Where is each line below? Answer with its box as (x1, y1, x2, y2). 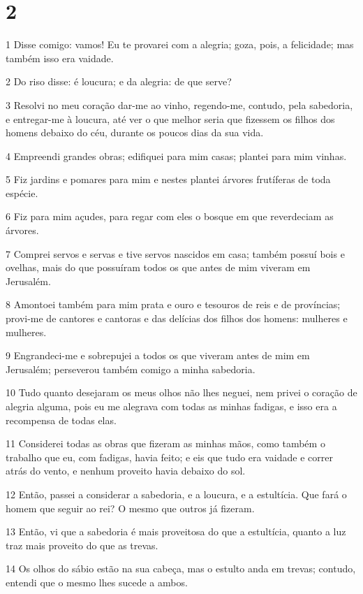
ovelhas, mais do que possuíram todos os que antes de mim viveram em (6, 260, 311, 275)
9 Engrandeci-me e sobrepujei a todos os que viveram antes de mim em (6, 348, 310, 363)
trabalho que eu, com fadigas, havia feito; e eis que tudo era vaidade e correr (6, 449, 333, 464)
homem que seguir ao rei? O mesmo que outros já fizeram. (6, 500, 255, 515)
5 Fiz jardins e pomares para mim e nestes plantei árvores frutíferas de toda (6, 172, 331, 187)
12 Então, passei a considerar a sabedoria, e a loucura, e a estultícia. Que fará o (6, 486, 347, 501)
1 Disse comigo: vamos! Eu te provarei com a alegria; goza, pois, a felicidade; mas (6, 37, 354, 52)
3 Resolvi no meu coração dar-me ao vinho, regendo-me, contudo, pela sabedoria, (6, 97, 353, 112)
